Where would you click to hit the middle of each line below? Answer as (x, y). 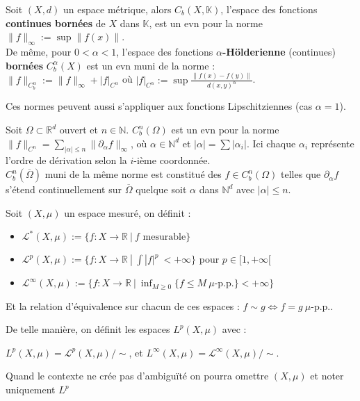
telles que (301, 174)
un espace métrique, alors (117, 9)
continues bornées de (56, 23)
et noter (327, 376)
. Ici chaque (271, 143)
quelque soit (161, 189)
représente (333, 143)
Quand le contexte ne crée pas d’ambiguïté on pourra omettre (137, 376)
